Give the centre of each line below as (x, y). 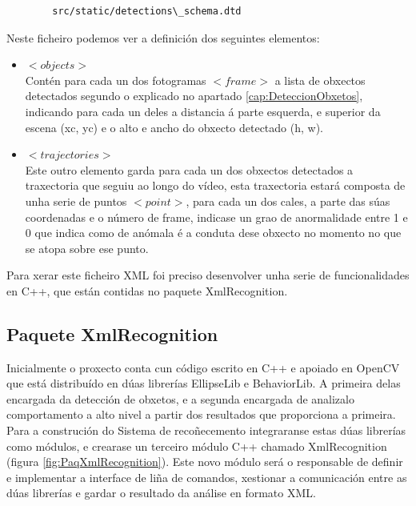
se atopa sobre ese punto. (87, 248)
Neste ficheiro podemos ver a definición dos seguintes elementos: (163, 37)
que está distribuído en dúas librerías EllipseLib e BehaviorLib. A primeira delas (204, 383)
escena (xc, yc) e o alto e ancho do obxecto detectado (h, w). (174, 127)
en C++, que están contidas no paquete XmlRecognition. (147, 290)
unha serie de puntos (76, 201)
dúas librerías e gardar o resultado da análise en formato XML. (161, 493)
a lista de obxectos (320, 80)
